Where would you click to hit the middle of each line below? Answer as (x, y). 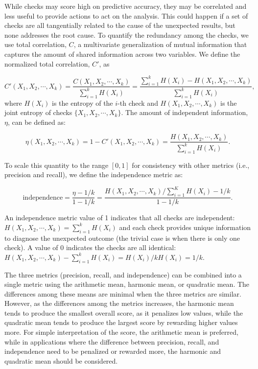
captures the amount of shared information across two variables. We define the (122, 54)
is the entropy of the (82, 103)
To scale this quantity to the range (57, 165)
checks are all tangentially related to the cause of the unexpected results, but (120, 25)
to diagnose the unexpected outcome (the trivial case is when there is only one (122, 238)
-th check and (138, 103)
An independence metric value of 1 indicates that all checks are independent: (120, 218)
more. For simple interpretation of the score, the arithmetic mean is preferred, (121, 332)
